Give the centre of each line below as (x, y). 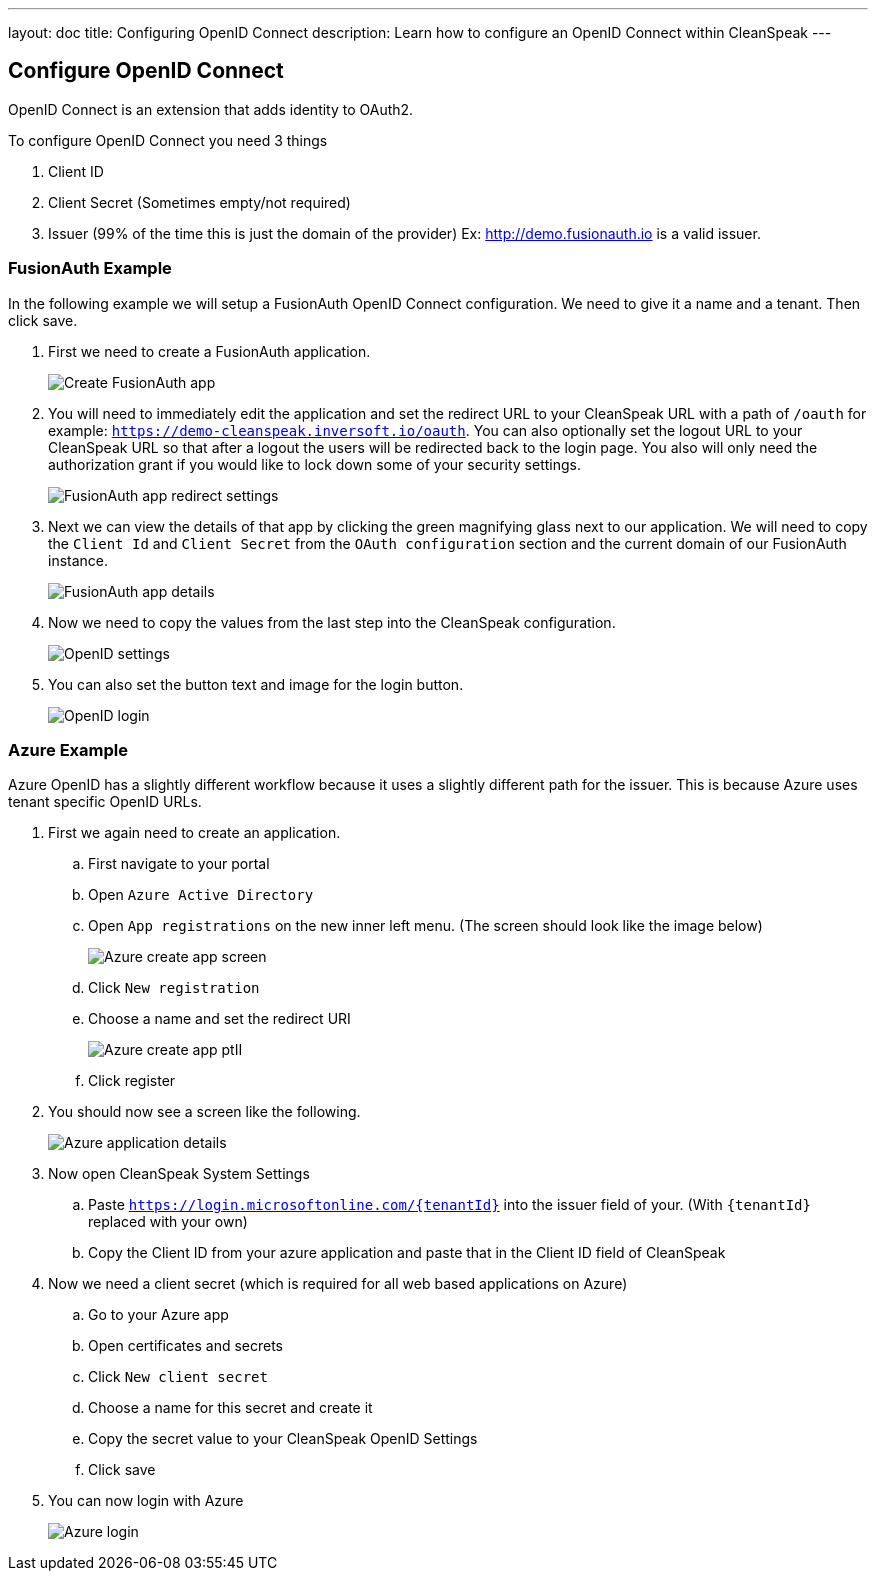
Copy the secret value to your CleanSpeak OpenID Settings (283, 1439)
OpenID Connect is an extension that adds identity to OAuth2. (211, 109)
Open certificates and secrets (185, 1346)
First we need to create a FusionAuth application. (209, 351)
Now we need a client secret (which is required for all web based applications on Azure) (338, 1284)
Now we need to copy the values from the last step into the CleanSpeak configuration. (332, 622)
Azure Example (68, 749)
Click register (132, 1081)
